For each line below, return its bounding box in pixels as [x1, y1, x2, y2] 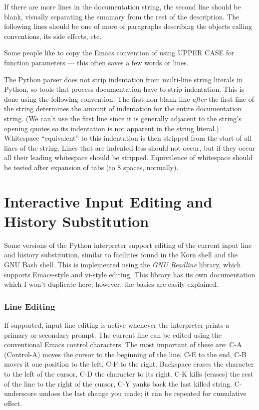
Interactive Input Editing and [4, 191, 213, 211]
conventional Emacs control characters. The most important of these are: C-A [4, 339, 242, 350]
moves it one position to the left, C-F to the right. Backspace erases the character [4, 359, 254, 369]
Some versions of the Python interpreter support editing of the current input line [4, 239, 252, 250]
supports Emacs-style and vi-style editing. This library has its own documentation [4, 269, 256, 279]
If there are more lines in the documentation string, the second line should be [4, 1, 241, 11]
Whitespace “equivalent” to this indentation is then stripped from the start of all [4, 133, 252, 143]
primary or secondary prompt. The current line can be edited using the [4, 329, 222, 340]
